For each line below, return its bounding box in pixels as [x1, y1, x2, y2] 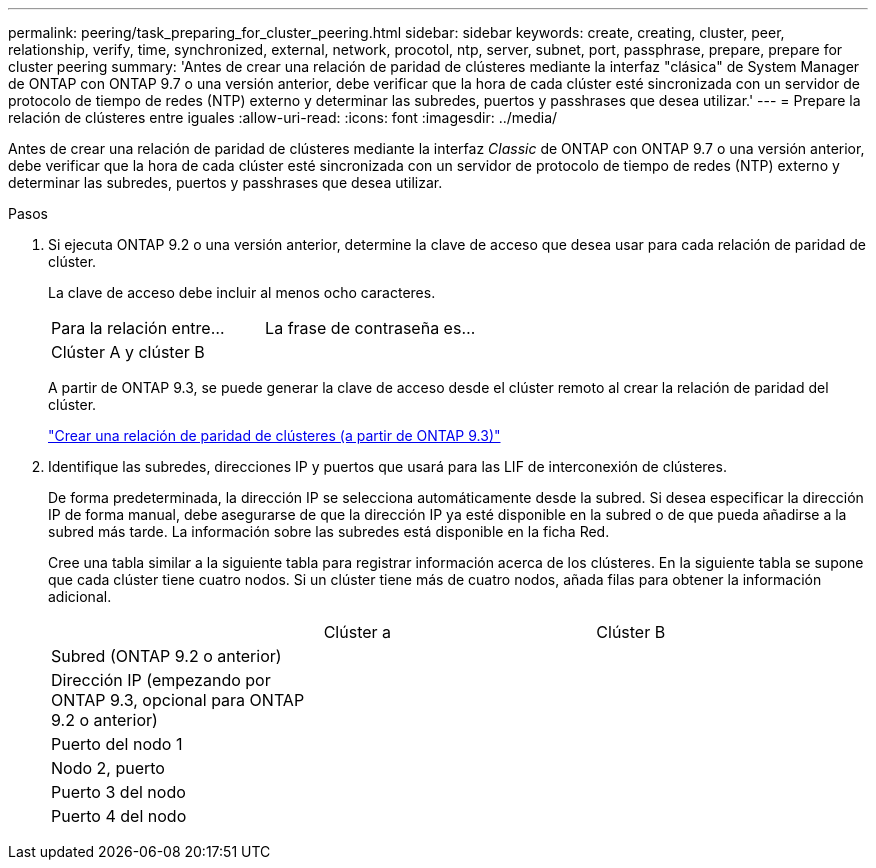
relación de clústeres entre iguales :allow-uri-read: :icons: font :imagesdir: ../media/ [8, 109, 558, 126]
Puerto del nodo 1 [51, 734, 183, 754]
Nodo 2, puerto [51, 758, 165, 778]
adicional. [48, 588, 112, 605]
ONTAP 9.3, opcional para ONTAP [51, 690, 305, 710]
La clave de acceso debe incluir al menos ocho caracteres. [48, 284, 436, 301]
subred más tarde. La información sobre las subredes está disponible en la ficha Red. [48, 523, 610, 540]
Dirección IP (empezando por [51, 670, 271, 690]
